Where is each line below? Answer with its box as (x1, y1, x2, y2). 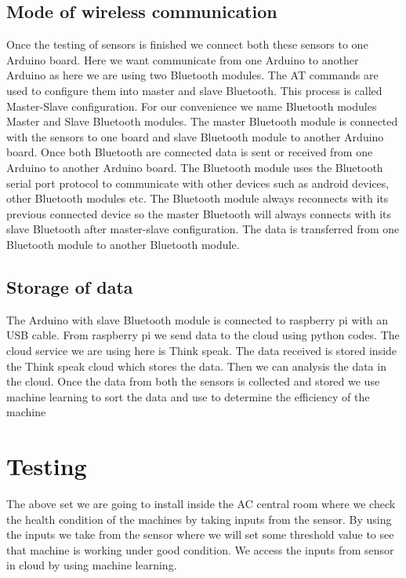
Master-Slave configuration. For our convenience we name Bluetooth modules (6, 97, 377, 114)
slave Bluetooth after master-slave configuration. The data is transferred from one (6, 221, 400, 237)
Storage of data (6, 274, 133, 298)
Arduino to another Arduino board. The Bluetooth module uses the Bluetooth (6, 159, 383, 175)
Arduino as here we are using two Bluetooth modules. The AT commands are (6, 67, 379, 83)
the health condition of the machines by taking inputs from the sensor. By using (6, 510, 392, 527)
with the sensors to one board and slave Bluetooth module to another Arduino (6, 128, 384, 144)
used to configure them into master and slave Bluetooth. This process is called (6, 82, 382, 98)
